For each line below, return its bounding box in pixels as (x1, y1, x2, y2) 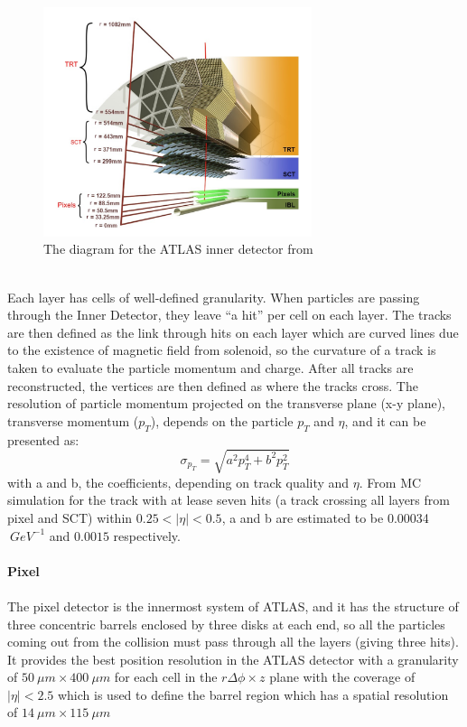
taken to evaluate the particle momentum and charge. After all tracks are (7, 359, 414, 377)
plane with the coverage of (269, 667, 416, 686)
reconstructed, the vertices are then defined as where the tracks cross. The (7, 376, 418, 395)
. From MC (359, 472, 422, 491)
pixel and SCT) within (7, 508, 133, 527)
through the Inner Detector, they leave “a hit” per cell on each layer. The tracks (7, 305, 452, 324)
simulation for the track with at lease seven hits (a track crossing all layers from (7, 490, 450, 509)
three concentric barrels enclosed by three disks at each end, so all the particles (7, 614, 445, 633)
